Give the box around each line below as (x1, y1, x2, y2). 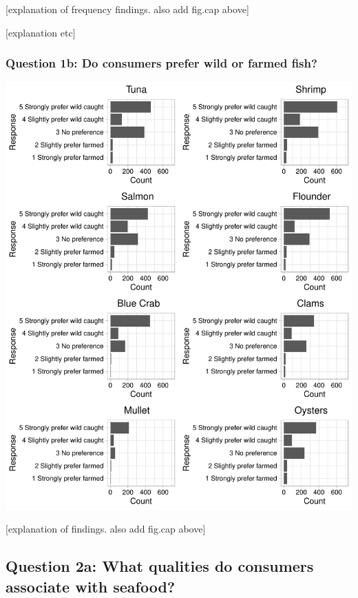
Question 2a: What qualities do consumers (6, 555, 314, 577)
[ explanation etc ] (6, 25, 76, 39)
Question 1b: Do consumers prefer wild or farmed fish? (6, 54, 317, 72)
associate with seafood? (6, 575, 176, 597)
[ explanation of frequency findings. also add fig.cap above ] (6, 2, 249, 16)
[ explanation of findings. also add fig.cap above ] (6, 522, 206, 536)
